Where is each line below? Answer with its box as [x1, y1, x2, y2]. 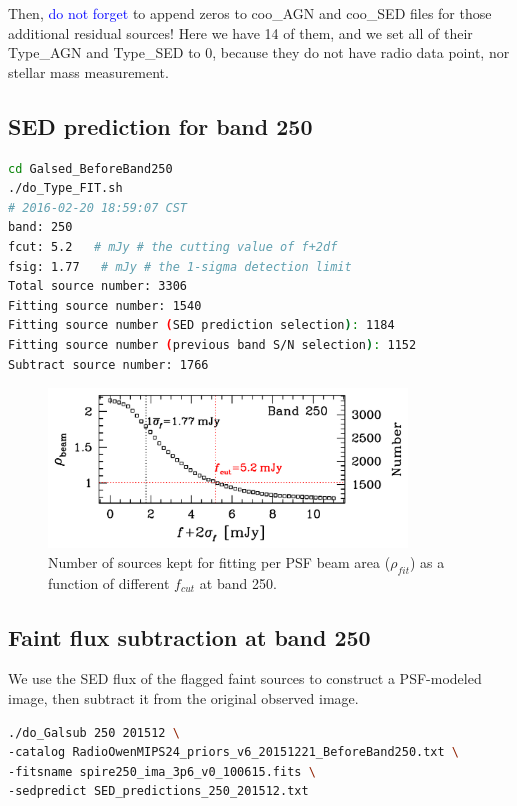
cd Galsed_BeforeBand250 [8, 161, 173, 176]
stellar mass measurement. [8, 61, 169, 82]
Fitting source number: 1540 [8, 298, 202, 313]
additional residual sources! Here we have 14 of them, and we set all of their [8, 22, 473, 43]
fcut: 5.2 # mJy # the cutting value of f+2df [8, 239, 338, 254]
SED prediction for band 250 [8, 110, 313, 141]
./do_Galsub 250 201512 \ [8, 725, 180, 740]
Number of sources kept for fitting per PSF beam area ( [48, 551, 391, 572]
